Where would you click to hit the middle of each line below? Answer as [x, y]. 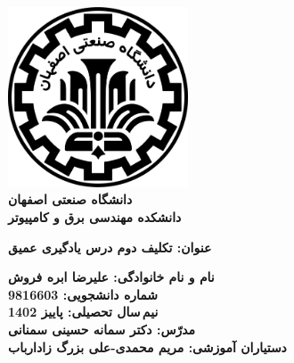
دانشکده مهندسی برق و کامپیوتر [95, 216]
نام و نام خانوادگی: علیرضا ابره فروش [111, 277]
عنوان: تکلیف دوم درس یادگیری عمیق [110, 247]
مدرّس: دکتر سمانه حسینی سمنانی [102, 329]
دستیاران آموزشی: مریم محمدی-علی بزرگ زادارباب [147, 346]
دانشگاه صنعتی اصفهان [70, 199]
